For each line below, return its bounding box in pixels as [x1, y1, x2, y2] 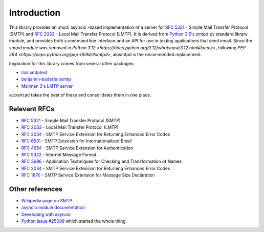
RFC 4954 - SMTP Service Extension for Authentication [21, 145, 133, 151]
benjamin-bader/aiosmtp [21, 76, 71, 82]
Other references [9, 185, 63, 193]
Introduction [9, 7, 61, 18]
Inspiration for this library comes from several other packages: [9, 60, 135, 66]
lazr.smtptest [21, 69, 47, 75]
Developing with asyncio [21, 211, 71, 217]
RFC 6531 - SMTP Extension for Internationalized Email [21, 138, 132, 144]
